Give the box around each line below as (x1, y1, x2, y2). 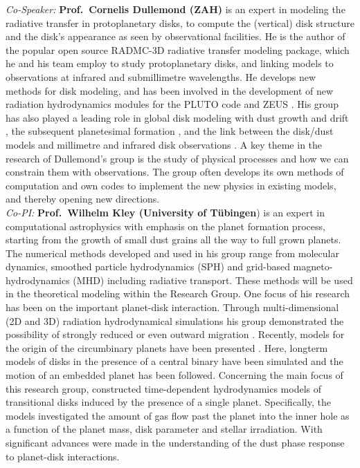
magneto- (293, 259, 333, 274)
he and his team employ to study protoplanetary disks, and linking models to (6, 56, 334, 71)
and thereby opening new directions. (6, 191, 160, 206)
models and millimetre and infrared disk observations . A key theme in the (6, 137, 323, 151)
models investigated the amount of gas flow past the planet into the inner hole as (6, 408, 350, 422)
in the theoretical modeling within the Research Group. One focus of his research (6, 286, 350, 301)
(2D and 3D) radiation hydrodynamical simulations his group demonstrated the (6, 313, 344, 328)
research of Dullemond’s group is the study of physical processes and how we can (6, 151, 349, 165)
